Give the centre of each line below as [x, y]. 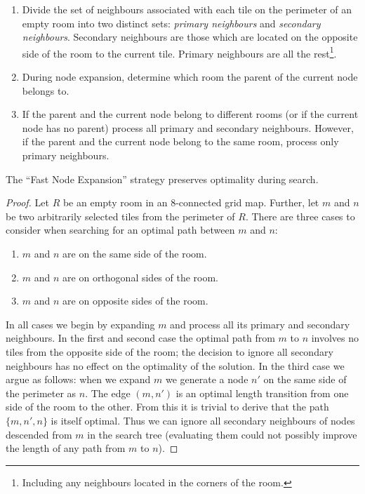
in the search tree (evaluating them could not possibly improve [222, 434]
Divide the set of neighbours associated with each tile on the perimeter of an [187, 9]
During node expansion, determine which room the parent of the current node [190, 77]
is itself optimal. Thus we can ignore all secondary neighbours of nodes [203, 420]
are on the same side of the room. [135, 253]
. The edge [108, 393]
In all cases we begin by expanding [80, 324]
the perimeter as [41, 393]
